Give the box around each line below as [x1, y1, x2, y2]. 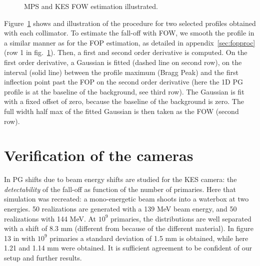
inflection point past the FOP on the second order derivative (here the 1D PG [4, 76, 243, 87]
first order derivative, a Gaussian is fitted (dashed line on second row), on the [4, 56, 242, 67]
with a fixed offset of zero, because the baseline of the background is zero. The [4, 96, 244, 106]
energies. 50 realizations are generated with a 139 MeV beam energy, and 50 [4, 203, 237, 214]
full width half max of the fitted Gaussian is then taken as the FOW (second [4, 105, 239, 116]
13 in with [4, 232, 35, 243]
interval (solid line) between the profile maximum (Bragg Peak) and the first [4, 66, 238, 77]
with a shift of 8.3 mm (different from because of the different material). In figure [4, 223, 253, 233]
